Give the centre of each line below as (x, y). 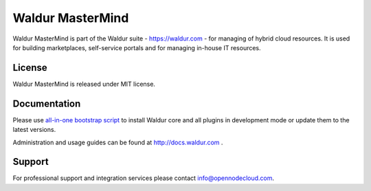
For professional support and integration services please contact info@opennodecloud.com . (144, 178)
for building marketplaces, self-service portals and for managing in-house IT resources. (137, 47)
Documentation (47, 103)
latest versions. (34, 130)
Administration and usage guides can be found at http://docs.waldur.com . (118, 142)
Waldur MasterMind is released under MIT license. (84, 84)
